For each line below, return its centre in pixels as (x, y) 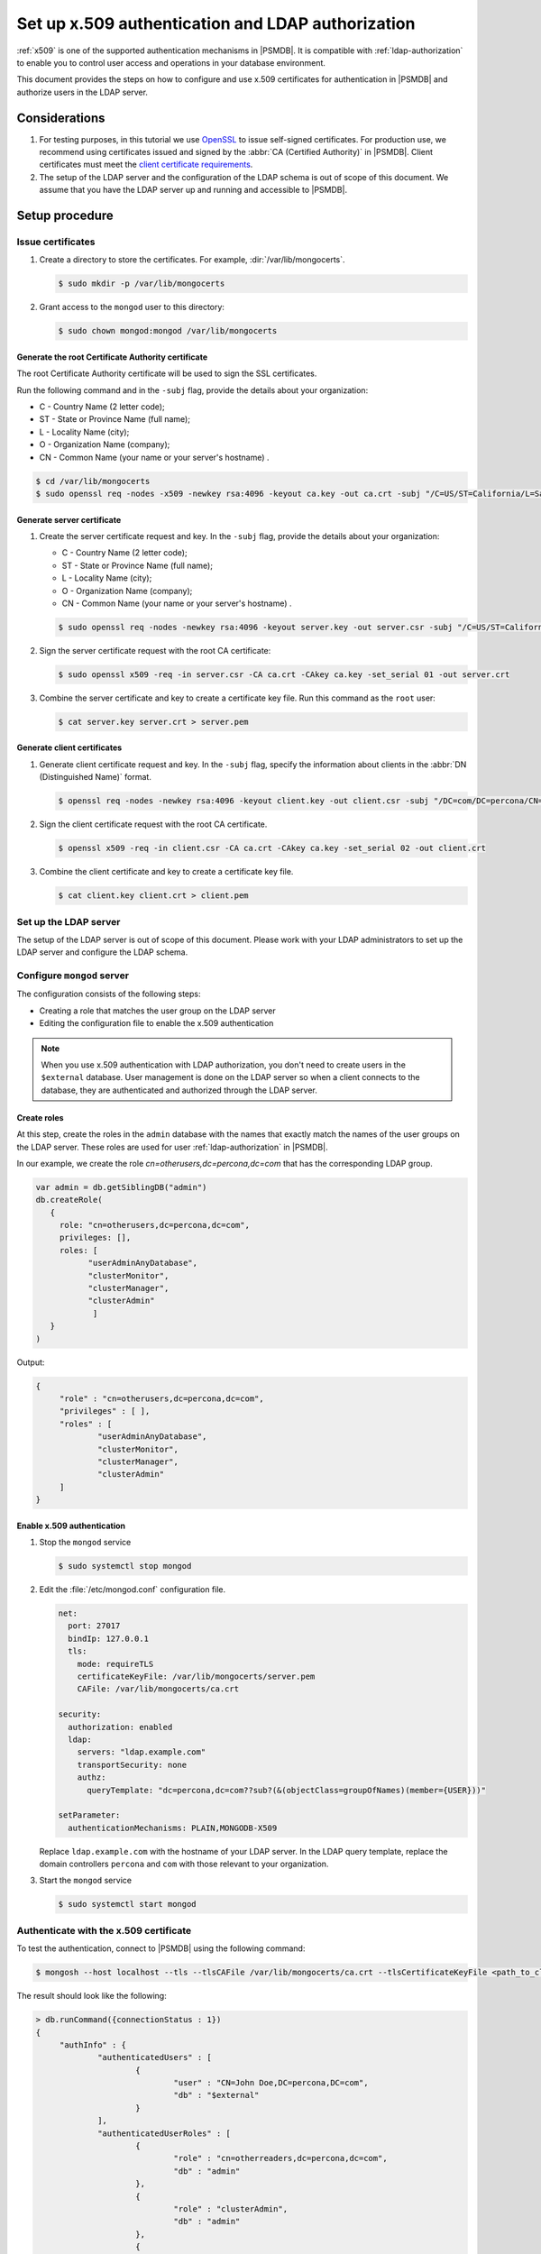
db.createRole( (69, 1200)
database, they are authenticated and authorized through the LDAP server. (179, 1090)
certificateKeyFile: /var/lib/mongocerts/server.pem (196, 1676)
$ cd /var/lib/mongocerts (93, 481)
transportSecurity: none (132, 1764)
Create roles (40, 1117)
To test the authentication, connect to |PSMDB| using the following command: (161, 1948)
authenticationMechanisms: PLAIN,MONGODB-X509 (173, 1828)
